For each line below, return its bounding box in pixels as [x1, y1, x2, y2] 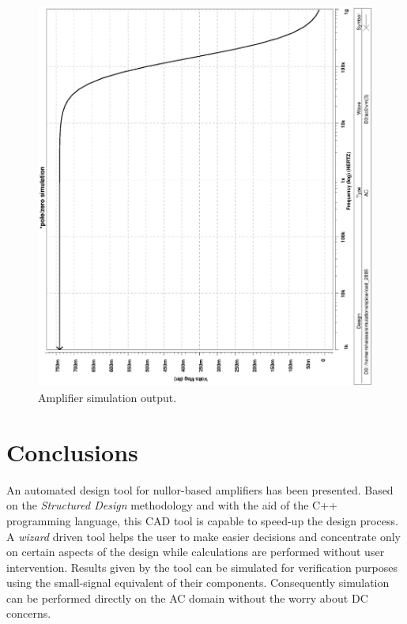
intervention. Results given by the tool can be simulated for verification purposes [6, 558, 398, 575]
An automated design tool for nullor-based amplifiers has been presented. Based [6, 481, 394, 498]
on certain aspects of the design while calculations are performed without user [6, 543, 385, 560]
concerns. [6, 605, 51, 622]
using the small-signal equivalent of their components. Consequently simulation [6, 574, 390, 591]
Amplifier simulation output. [38, 389, 177, 405]
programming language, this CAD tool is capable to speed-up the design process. [6, 512, 398, 528]
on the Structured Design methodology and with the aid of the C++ [6, 497, 337, 513]
